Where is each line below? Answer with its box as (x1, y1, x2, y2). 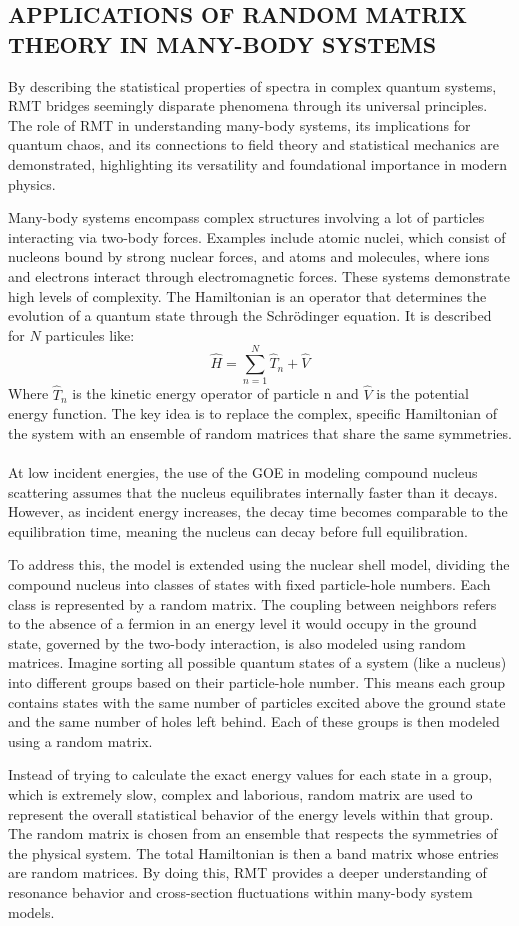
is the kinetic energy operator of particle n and (72, 383, 359, 404)
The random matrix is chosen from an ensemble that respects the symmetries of (8, 823, 498, 844)
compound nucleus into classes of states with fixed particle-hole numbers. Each (8, 574, 491, 594)
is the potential (376, 383, 469, 404)
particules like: (45, 324, 135, 345)
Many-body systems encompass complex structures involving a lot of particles (8, 207, 485, 228)
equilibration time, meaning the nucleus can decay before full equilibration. (8, 520, 468, 541)
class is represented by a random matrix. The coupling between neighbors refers (8, 593, 497, 614)
